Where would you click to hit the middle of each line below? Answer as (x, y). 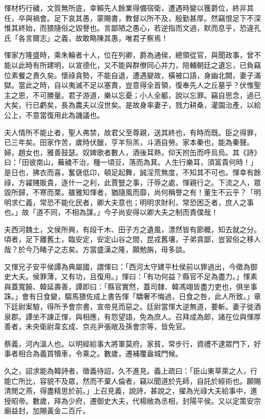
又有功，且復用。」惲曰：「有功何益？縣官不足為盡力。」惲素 (159, 276)
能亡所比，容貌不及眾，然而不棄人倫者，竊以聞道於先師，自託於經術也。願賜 (132, 380)
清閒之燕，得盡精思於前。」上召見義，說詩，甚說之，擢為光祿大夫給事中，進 (131, 391)
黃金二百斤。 (68, 411)
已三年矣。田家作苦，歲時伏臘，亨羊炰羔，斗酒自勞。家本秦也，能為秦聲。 (129, 142)
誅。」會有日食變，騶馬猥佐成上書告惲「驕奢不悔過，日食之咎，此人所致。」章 (132, 296)
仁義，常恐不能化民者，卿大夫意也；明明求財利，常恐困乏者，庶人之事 (136, 202)
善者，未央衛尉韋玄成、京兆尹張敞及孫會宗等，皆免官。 (97, 326)
